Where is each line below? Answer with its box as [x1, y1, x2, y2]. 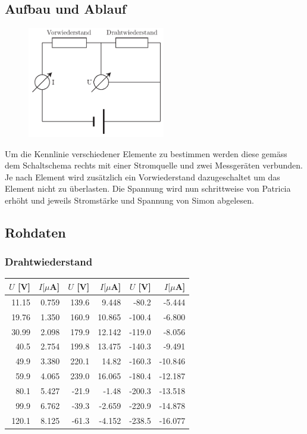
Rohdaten [5, 223, 66, 241]
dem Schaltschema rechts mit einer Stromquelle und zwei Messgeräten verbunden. [5, 159, 303, 171]
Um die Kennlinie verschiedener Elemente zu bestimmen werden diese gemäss [5, 147, 287, 160]
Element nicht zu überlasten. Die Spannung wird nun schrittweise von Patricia [5, 182, 291, 195]
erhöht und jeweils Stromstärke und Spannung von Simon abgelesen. [5, 193, 254, 206]
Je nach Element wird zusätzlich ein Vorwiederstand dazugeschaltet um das [5, 170, 280, 183]
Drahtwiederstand [5, 254, 93, 269]
